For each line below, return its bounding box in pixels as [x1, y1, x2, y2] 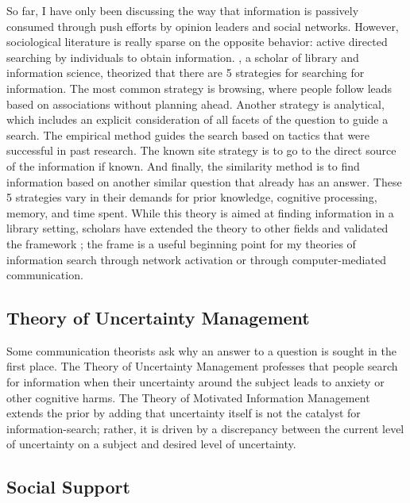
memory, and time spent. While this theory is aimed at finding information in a [6, 204, 394, 221]
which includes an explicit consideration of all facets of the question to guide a [6, 111, 389, 128]
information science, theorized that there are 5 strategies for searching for [6, 64, 365, 81]
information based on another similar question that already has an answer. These [6, 173, 402, 190]
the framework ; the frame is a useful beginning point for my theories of [6, 235, 356, 251]
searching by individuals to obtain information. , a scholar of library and [6, 48, 359, 65]
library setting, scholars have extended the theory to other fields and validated [6, 220, 389, 236]
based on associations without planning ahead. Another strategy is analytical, [6, 95, 385, 112]
